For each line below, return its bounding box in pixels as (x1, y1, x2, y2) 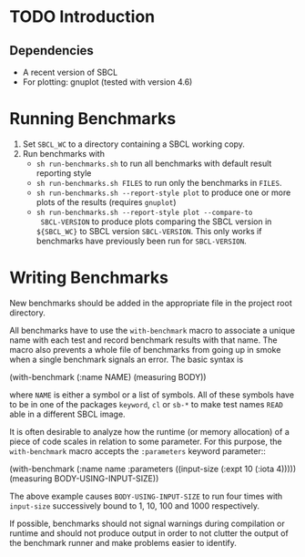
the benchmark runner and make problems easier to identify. (9, 537, 237, 548)
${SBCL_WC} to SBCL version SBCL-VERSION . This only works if (36, 225, 262, 236)
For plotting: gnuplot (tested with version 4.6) (22, 77, 193, 88)
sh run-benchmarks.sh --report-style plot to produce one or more (36, 187, 291, 198)
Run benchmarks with (22, 148, 105, 159)
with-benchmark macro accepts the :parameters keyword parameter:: (9, 445, 267, 457)
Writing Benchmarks (9, 267, 168, 288)
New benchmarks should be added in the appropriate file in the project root (9, 297, 293, 308)
